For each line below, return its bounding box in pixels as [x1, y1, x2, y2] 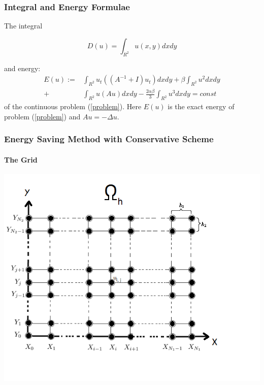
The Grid [4, 154, 38, 165]
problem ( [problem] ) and [4, 111, 81, 121]
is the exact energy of [168, 101, 235, 112]
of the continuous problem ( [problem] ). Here [4, 101, 142, 112]
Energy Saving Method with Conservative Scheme [4, 133, 214, 145]
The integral [4, 20, 43, 31]
